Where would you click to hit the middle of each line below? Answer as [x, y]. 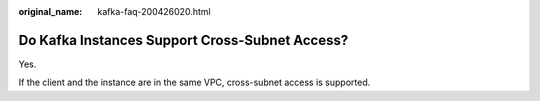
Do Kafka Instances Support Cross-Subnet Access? [183, 40]
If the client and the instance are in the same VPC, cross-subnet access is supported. [194, 82]
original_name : [50, 11]
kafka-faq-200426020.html [154, 11]
